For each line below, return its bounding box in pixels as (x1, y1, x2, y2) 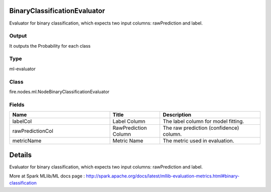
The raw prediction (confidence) (163, 124, 239, 131)
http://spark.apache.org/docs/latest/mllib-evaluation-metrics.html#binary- (86, 173, 240, 179)
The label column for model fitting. (163, 118, 244, 125)
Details (9, 150, 32, 159)
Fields (9, 101, 25, 108)
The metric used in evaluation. (163, 137, 234, 144)
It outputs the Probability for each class (9, 43, 91, 49)
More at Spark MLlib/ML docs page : (9, 173, 85, 179)
